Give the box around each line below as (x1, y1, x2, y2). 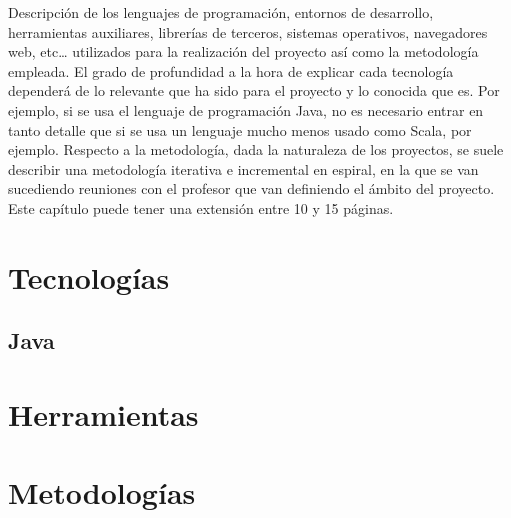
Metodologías (8, 472, 196, 513)
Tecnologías (8, 256, 170, 297)
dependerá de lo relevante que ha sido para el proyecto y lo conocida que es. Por (8, 80, 500, 101)
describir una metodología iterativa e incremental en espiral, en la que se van (8, 158, 479, 179)
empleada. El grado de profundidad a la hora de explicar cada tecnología (8, 60, 454, 81)
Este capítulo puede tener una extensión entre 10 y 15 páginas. (8, 197, 394, 218)
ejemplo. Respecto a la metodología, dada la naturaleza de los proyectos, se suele (8, 139, 504, 160)
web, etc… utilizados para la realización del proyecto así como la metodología (8, 41, 479, 62)
